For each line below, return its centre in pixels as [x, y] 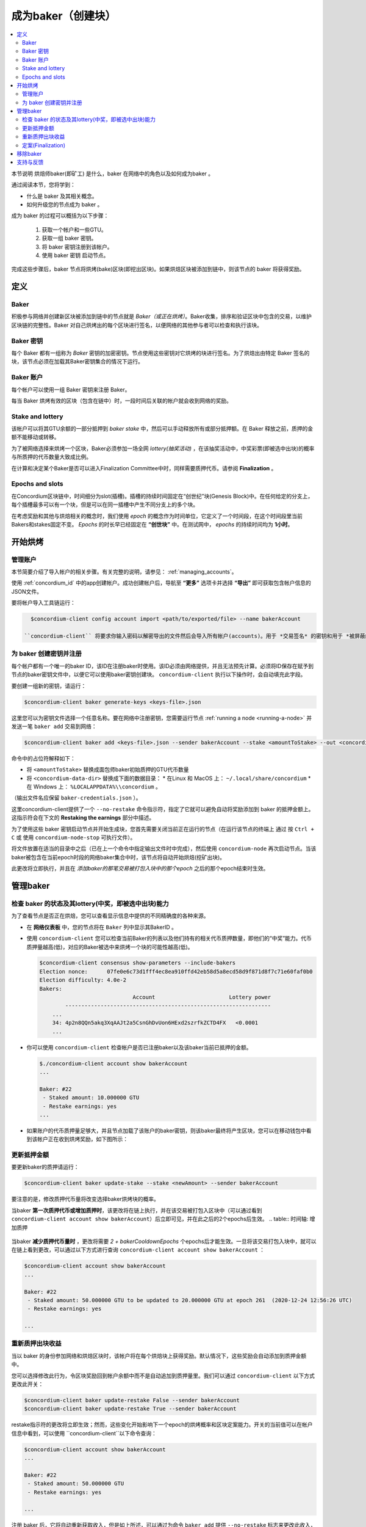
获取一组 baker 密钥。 [69, 238]
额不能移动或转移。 [35, 437]
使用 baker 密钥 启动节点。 [75, 255]
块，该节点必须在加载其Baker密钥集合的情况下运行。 [77, 362]
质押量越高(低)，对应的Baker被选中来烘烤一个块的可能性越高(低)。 [110, 947]
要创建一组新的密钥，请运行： [49, 686]
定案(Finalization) [44, 145]
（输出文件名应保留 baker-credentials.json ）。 [76, 798]
